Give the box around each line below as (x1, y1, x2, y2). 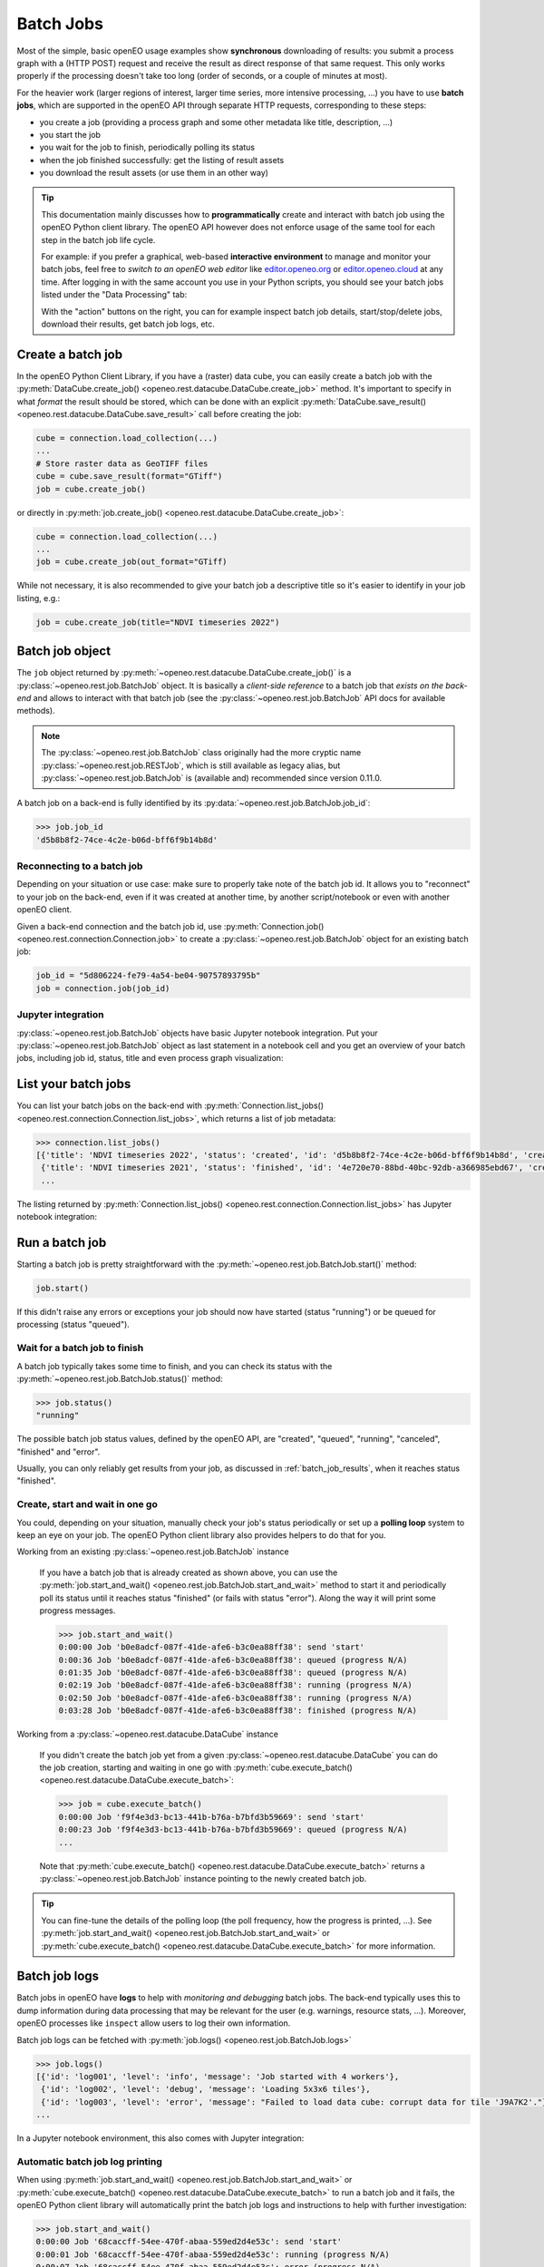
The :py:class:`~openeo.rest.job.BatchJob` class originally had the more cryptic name (41, 747, 362, 758)
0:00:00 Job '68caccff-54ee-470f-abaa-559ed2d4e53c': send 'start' (35, 2236, 343, 2247)
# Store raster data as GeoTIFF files (35, 458, 209, 469)
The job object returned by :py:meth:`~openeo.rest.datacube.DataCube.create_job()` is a (16, 667, 352, 678)
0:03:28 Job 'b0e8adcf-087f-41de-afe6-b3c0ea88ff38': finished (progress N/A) (58, 1706, 417, 1716)
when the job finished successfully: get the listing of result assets (39, 154, 285, 165)
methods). (16, 705, 55, 716)
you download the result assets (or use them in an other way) (39, 168, 269, 179)
